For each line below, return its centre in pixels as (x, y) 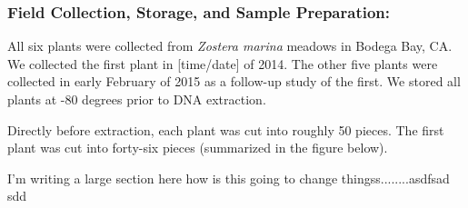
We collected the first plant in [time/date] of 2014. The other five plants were (223, 63)
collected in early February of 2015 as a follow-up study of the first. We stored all (234, 81)
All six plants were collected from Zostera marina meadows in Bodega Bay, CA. (230, 46)
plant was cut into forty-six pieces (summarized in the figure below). (198, 148)
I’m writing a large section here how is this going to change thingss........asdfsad (229, 178)
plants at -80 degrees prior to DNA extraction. (137, 99)
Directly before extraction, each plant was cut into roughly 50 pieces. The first (226, 129)
